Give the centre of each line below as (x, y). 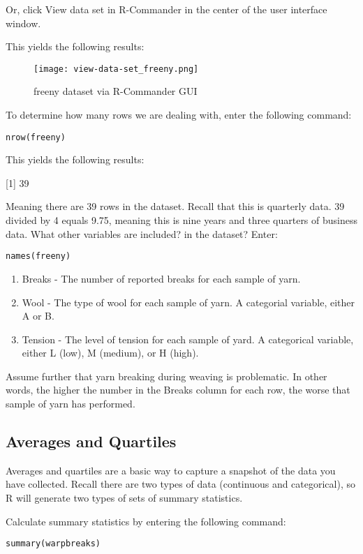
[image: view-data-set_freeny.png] (116, 69)
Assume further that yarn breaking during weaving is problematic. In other (166, 376)
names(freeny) (38, 256)
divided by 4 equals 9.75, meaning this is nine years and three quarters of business (181, 220)
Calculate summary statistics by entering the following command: (146, 521)
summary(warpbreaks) (53, 544)
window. (23, 23)
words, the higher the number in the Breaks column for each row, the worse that (178, 390)
